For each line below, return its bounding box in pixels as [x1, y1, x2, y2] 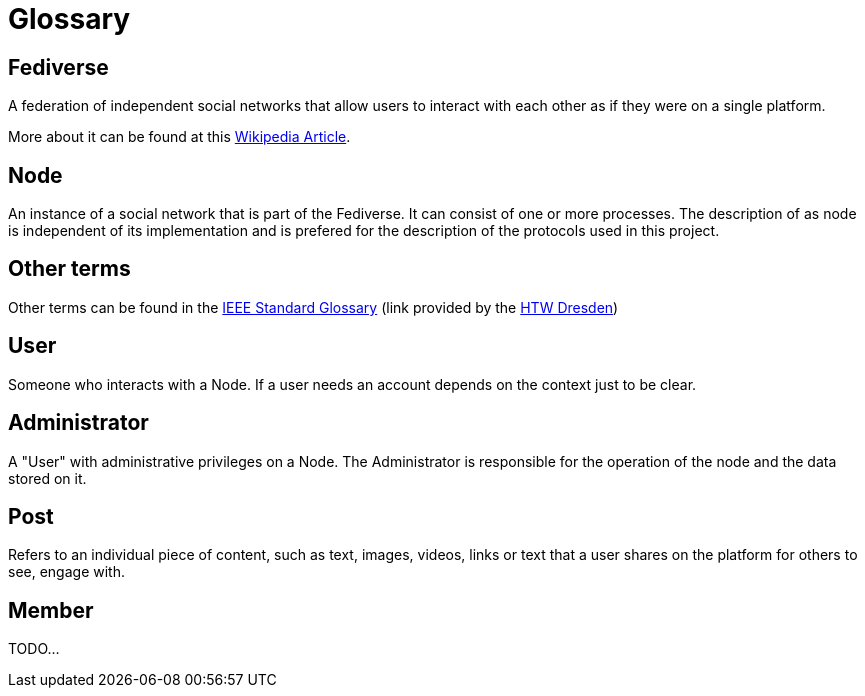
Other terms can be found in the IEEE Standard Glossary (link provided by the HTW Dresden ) [8, 298, 619, 316]
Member [8, 597, 94, 623]
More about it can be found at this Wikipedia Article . [8, 128, 351, 146]
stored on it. [8, 469, 87, 487]
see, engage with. [8, 563, 125, 581]
